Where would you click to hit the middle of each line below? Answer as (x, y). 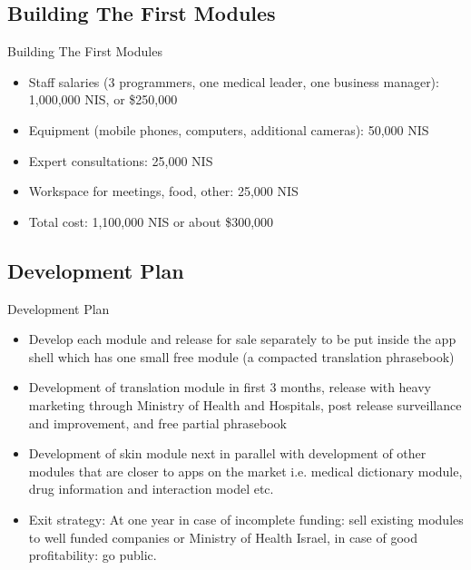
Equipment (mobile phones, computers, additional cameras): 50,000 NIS (229, 129)
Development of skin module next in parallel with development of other (227, 453)
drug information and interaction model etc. (151, 489)
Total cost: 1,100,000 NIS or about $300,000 (151, 221)
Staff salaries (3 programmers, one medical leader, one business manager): (234, 81)
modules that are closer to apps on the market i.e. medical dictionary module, (245, 471)
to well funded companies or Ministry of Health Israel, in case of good (223, 537)
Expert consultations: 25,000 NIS (121, 160)
